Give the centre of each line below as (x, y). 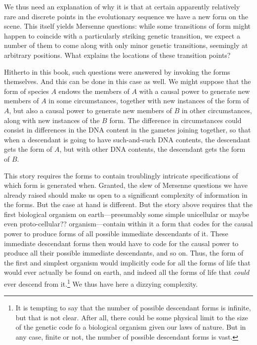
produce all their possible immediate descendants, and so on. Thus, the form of (124, 253)
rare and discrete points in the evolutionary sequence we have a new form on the (126, 16)
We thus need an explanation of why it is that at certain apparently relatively (122, 6)
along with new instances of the (52, 120)
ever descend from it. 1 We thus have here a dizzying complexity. (101, 283)
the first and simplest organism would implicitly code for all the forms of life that (127, 262)
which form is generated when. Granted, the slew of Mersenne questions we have (126, 185)
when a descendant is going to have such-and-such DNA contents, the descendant (127, 139)
